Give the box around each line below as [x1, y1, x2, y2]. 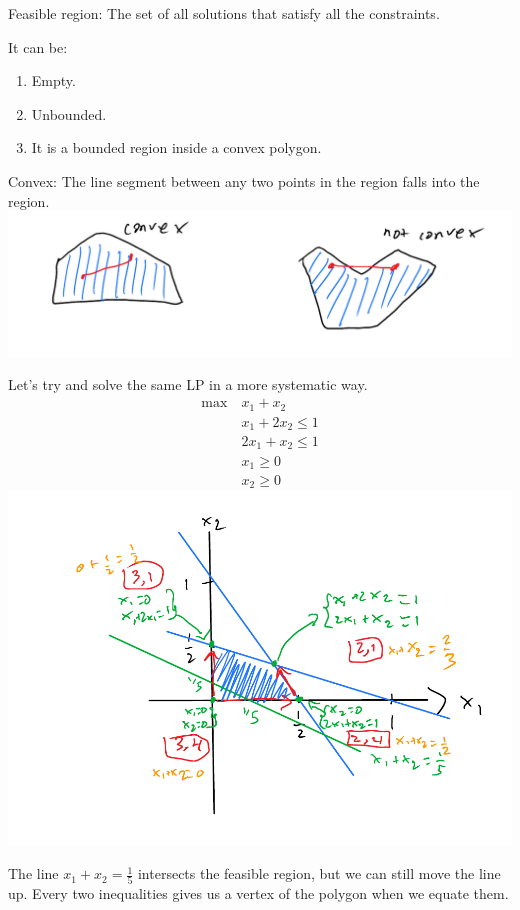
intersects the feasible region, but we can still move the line [137, 863, 501, 884]
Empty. [31, 70, 76, 91]
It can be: [8, 36, 68, 57]
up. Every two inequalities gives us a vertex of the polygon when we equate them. [8, 883, 509, 904]
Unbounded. [31, 103, 107, 124]
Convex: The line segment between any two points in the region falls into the [8, 170, 480, 191]
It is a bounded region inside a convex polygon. [31, 137, 322, 158]
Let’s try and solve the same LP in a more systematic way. [8, 374, 368, 395]
